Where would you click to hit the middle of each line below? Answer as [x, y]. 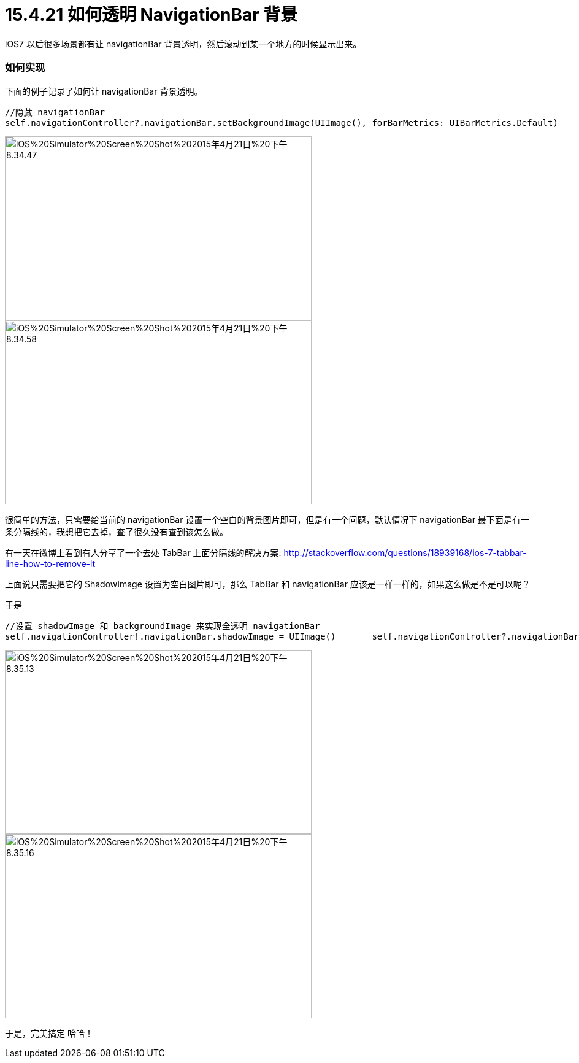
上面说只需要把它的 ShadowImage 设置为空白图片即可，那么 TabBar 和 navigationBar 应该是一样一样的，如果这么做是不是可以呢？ [268, 584]
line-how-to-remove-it [50, 563]
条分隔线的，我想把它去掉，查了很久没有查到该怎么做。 [117, 531]
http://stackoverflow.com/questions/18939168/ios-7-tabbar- [405, 552]
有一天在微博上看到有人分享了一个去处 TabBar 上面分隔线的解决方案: [143, 552]
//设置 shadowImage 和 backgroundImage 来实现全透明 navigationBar [163, 626]
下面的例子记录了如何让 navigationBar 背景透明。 [104, 91]
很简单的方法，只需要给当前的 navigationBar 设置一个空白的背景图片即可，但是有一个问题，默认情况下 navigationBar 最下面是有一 [267, 519]
